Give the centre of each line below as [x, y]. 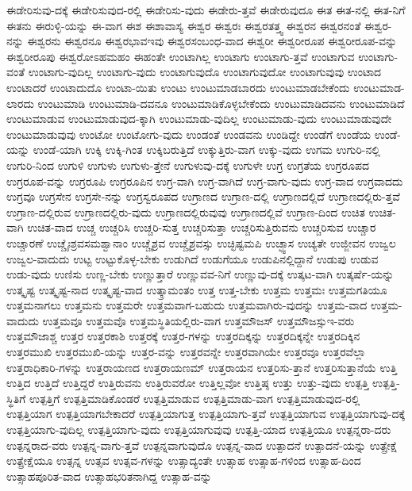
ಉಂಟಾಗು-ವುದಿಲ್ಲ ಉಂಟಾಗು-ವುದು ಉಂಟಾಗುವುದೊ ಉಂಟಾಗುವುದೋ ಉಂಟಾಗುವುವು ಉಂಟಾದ [205, 72]
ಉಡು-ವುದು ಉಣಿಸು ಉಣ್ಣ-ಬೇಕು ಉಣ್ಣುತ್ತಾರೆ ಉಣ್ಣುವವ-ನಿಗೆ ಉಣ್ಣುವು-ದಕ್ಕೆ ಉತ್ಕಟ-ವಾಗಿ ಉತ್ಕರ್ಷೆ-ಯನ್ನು [200, 274]
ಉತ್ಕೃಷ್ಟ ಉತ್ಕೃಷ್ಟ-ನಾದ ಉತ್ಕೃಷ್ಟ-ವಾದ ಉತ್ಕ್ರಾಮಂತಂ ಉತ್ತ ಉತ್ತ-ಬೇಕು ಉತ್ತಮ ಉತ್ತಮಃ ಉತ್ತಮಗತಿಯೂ [197, 289]
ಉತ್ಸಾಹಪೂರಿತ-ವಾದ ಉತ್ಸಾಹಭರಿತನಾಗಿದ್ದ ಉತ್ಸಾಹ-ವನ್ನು [109, 476]
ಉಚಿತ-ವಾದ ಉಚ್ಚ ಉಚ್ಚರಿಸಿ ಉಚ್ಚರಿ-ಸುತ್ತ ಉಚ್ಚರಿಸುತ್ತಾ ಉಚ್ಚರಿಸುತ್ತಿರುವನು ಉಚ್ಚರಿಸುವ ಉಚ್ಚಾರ [202, 227]
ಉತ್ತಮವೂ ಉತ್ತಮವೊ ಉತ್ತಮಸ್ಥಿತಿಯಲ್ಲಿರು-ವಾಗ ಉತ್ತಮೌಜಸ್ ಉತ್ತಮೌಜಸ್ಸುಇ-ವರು [198, 320]
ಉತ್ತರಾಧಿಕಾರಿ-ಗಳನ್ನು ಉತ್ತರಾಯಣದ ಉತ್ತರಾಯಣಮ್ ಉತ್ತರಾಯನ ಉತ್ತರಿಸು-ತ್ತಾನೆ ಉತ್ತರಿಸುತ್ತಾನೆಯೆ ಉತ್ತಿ [202, 367]
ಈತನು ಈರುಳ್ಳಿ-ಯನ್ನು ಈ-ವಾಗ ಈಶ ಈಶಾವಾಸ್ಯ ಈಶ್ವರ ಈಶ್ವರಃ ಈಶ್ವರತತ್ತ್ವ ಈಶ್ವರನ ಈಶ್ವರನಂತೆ [184, 25]
